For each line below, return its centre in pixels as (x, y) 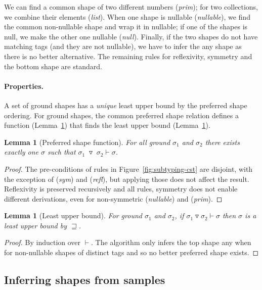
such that (62, 152)
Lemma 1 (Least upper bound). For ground (73, 215)
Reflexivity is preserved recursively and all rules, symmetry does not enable (121, 189)
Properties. (24, 86)
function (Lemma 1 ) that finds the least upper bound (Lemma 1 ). (107, 125)
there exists (222, 142)
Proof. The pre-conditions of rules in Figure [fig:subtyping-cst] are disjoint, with (128, 168)
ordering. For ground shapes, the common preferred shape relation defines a (122, 115)
